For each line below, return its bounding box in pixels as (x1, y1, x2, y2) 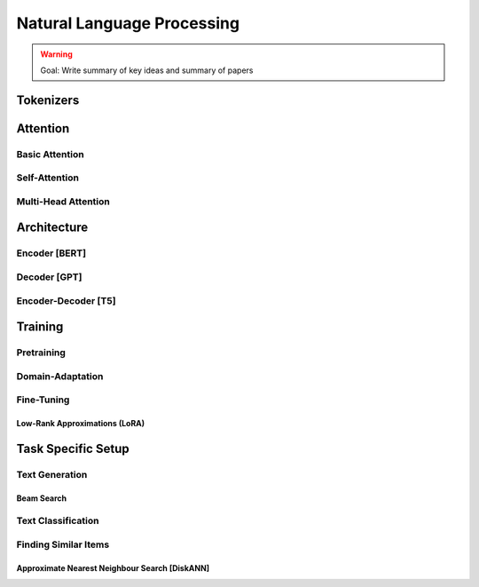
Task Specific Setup (16, 440, 130, 456)
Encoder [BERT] (16, 247, 87, 259)
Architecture (16, 220, 89, 235)
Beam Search (16, 493, 67, 504)
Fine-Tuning (16, 393, 70, 406)
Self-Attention (16, 171, 80, 184)
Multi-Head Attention (16, 195, 110, 208)
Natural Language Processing (16, 13, 239, 33)
